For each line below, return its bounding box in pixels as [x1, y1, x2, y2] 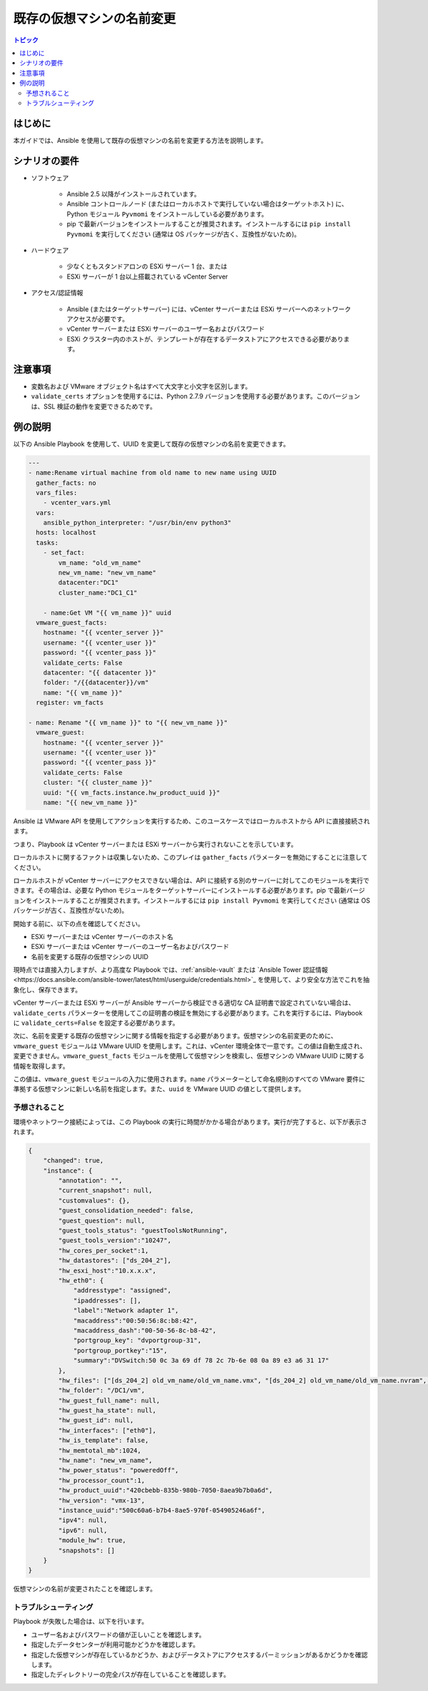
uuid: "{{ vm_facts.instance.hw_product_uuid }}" [43, 788, 220, 796]
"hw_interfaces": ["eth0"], [58, 1426, 157, 1435]
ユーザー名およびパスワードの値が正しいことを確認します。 [31, 1630, 206, 1639]
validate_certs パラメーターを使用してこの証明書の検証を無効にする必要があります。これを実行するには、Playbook [13, 1008, 363, 1017]
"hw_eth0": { [58, 1276, 104, 1285]
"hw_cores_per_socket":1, [58, 1246, 149, 1255]
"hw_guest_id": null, [58, 1416, 134, 1425]
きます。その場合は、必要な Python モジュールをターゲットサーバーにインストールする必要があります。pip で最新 [13, 886, 347, 895]
